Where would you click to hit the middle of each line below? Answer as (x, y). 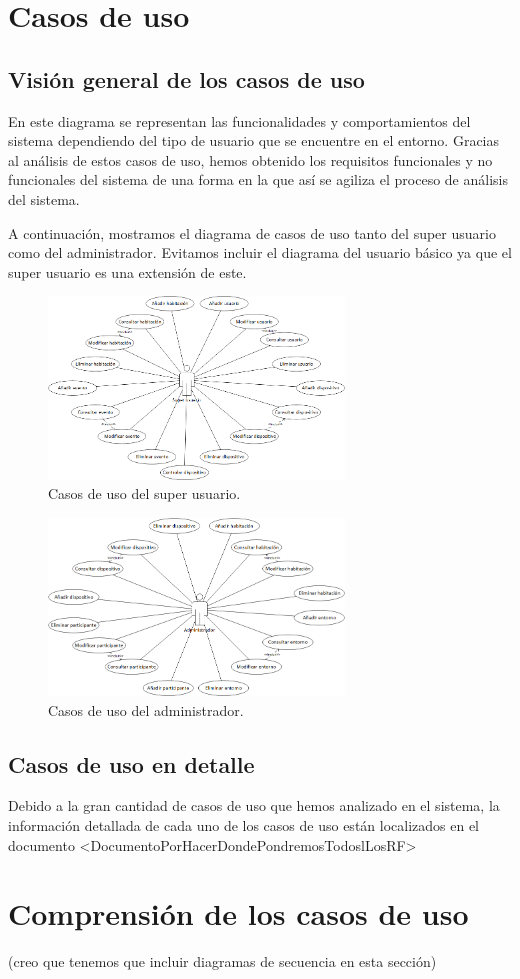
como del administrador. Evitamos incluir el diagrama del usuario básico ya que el (260, 252)
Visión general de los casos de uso (186, 78)
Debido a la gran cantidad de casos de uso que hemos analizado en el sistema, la (254, 805)
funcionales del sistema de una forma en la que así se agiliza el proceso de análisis (258, 179)
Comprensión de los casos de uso (238, 913)
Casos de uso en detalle (131, 763)
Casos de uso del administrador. (146, 709)
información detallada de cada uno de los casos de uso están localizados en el (244, 825)
